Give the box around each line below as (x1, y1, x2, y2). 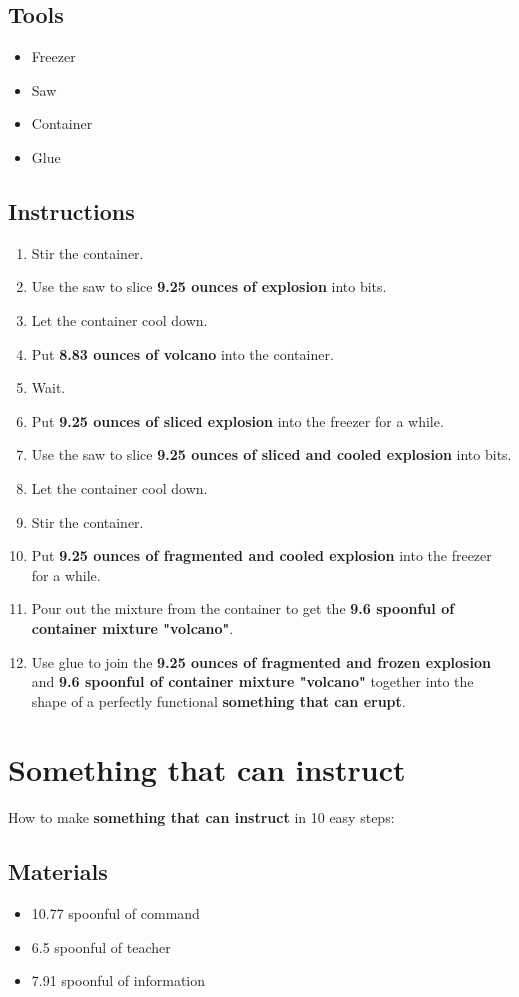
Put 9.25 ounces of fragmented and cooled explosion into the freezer (31, 545, 492, 566)
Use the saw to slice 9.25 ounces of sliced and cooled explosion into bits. (31, 444, 512, 465)
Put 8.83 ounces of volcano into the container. (31, 343, 334, 364)
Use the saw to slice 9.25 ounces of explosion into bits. (31, 276, 387, 297)
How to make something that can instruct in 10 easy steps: (8, 807, 395, 828)
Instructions (8, 195, 135, 226)
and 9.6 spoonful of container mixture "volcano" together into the (31, 671, 474, 692)
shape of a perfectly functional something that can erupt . (31, 690, 406, 711)
